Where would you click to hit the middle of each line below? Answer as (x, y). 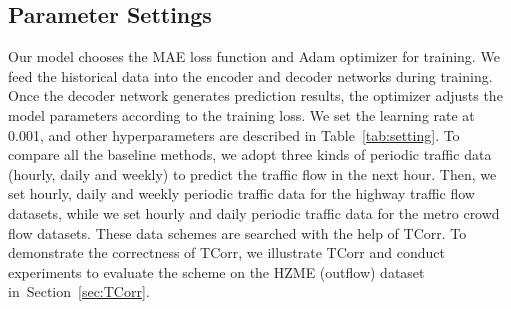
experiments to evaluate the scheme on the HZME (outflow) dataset (216, 271)
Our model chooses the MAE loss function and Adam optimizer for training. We (254, 56)
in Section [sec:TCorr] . (79, 291)
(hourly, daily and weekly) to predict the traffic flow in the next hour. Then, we (252, 173)
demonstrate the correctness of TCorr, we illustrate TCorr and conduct (226, 252)
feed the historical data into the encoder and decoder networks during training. (250, 75)
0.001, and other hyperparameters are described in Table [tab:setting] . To (234, 134)
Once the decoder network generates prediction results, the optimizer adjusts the (255, 95)
